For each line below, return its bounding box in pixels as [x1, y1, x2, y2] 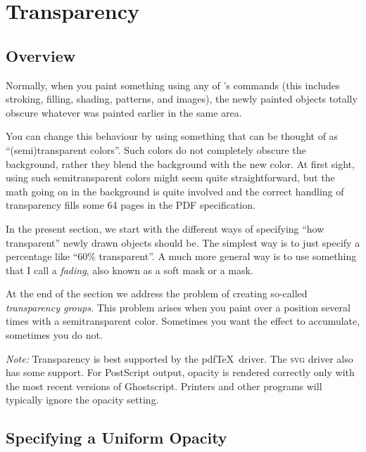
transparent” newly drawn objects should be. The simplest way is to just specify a [6, 235, 360, 250]
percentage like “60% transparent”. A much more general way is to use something [6, 249, 357, 264]
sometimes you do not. [6, 328, 103, 342]
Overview [6, 44, 76, 66]
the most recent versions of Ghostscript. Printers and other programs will [6, 378, 322, 393]
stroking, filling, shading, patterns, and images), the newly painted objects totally [6, 91, 358, 106]
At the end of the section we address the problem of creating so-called [6, 286, 308, 301]
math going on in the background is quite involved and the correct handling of [6, 183, 344, 198]
